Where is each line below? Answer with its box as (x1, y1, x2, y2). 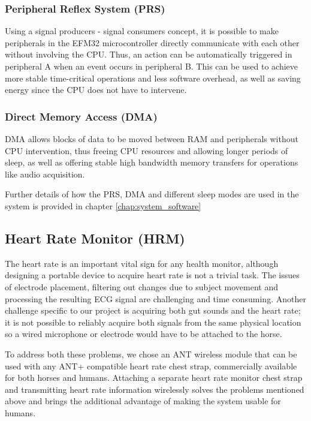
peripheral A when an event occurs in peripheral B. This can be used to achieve (5, 60, 298, 72)
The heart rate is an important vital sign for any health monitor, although (5, 257, 279, 269)
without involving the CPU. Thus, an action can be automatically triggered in (5, 48, 292, 61)
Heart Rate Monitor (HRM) (5, 228, 185, 247)
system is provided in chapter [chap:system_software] (5, 199, 201, 212)
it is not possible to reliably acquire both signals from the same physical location (5, 315, 301, 328)
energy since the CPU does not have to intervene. (5, 83, 187, 96)
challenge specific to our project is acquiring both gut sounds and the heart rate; (5, 304, 301, 317)
